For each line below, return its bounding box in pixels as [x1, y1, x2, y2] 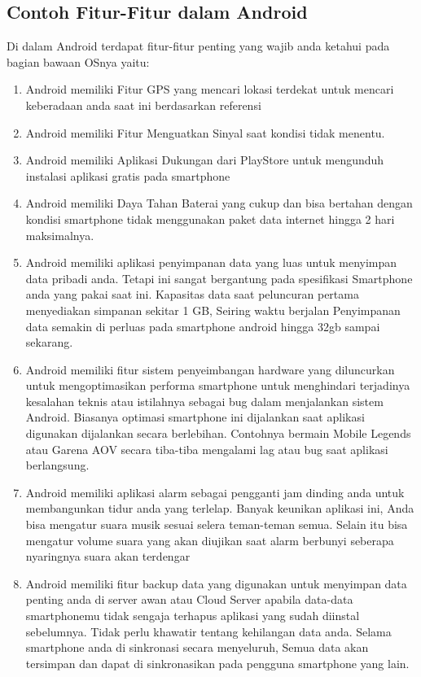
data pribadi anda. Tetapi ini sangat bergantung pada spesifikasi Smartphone [25, 269, 413, 286]
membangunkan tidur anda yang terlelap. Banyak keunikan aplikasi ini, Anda [25, 500, 414, 517]
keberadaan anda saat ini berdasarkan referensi [25, 96, 261, 113]
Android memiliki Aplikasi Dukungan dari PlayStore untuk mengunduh [25, 151, 384, 168]
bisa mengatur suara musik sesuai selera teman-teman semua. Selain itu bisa [25, 516, 408, 533]
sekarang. [25, 334, 73, 351]
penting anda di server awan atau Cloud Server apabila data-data [25, 591, 353, 608]
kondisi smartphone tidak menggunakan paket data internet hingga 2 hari [25, 210, 395, 227]
